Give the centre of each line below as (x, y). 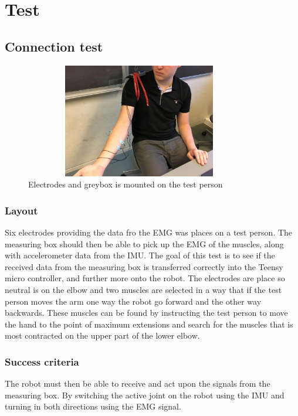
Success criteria (42, 361)
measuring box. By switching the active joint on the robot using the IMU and (145, 395)
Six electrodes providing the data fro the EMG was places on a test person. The (149, 232)
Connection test (54, 46)
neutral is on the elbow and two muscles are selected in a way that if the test (143, 289)
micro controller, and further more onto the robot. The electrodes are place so (145, 278)
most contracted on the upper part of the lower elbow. (102, 335)
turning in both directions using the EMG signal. (93, 406)
